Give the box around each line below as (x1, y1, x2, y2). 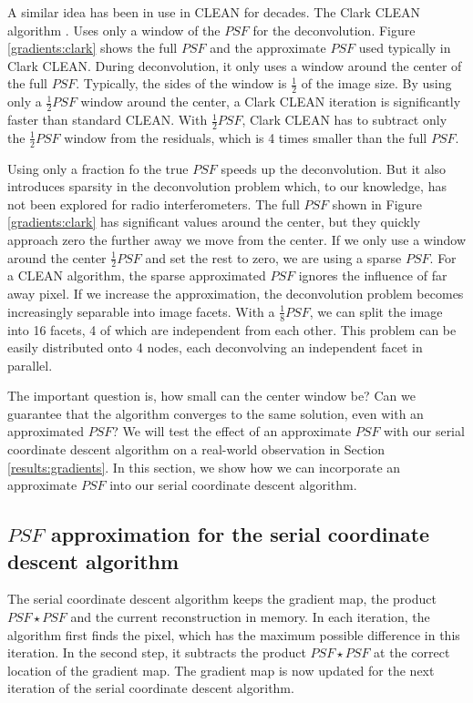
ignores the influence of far (298, 266, 447, 285)
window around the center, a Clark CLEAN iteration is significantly (80, 92, 461, 111)
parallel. (7, 355, 53, 374)
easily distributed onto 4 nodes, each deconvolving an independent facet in (7, 338, 423, 357)
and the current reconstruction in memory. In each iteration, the (70, 607, 430, 627)
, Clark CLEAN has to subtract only (242, 110, 447, 129)
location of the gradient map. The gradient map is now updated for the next (7, 660, 435, 679)
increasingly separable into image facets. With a (7, 301, 275, 321)
